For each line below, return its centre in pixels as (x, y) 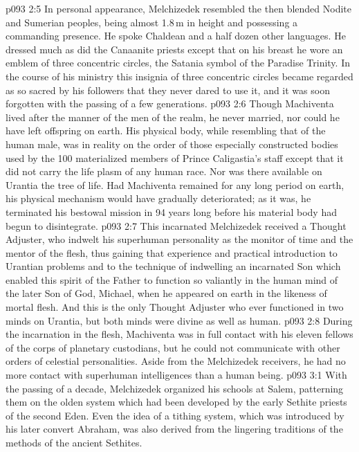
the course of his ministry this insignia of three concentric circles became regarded (179, 76)
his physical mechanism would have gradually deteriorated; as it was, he (158, 198)
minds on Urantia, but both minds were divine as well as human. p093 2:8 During (179, 320)
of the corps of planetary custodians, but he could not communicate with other (173, 347)
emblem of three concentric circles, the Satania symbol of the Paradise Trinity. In (178, 63)
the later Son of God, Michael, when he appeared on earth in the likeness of (166, 293)
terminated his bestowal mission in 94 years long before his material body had (171, 211)
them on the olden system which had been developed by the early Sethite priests (176, 402)
